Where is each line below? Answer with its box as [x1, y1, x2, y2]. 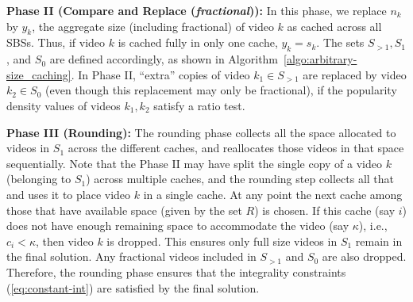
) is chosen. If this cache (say [254, 201, 396, 218]
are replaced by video [303, 66, 407, 82]
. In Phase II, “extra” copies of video [71, 66, 250, 82]
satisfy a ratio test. [153, 97, 245, 113]
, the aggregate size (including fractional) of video [32, 17, 274, 34]
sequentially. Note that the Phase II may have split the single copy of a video [6, 155, 382, 171]
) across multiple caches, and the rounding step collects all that [86, 170, 395, 187]
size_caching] [6, 66, 71, 82]
